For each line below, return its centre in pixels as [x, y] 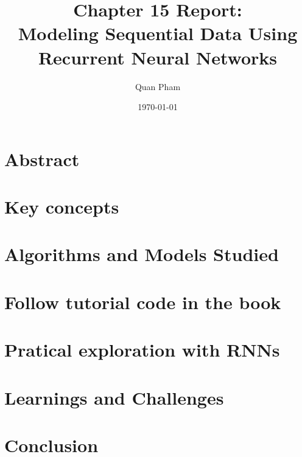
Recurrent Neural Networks [158, 57]
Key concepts [62, 207]
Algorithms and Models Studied [142, 254]
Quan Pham [158, 86]
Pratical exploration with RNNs [142, 350]
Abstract [42, 159]
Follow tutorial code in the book [143, 302]
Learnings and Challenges [114, 397]
